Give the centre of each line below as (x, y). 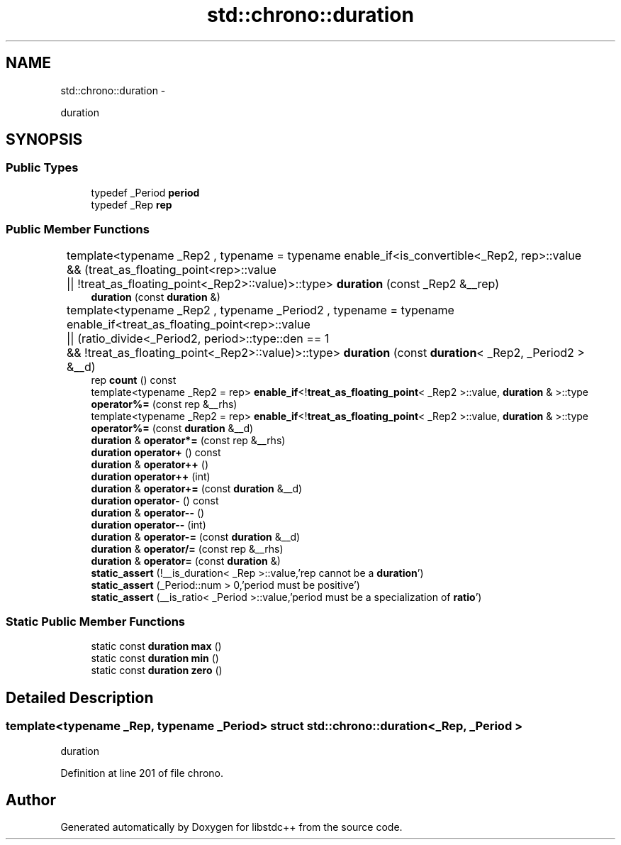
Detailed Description (80, 697)
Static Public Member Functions (96, 621)
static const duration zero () (157, 670)
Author (31, 800)
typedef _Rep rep (132, 204)
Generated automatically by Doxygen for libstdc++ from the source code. (231, 827)
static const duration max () (156, 646)
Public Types (42, 168)
